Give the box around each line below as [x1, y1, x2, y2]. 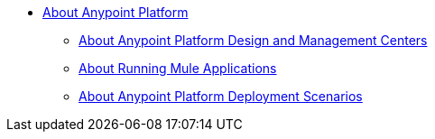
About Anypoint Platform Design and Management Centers [79, 32, 428, 48]
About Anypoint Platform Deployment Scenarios [79, 88, 363, 104]
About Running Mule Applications [79, 60, 277, 76]
